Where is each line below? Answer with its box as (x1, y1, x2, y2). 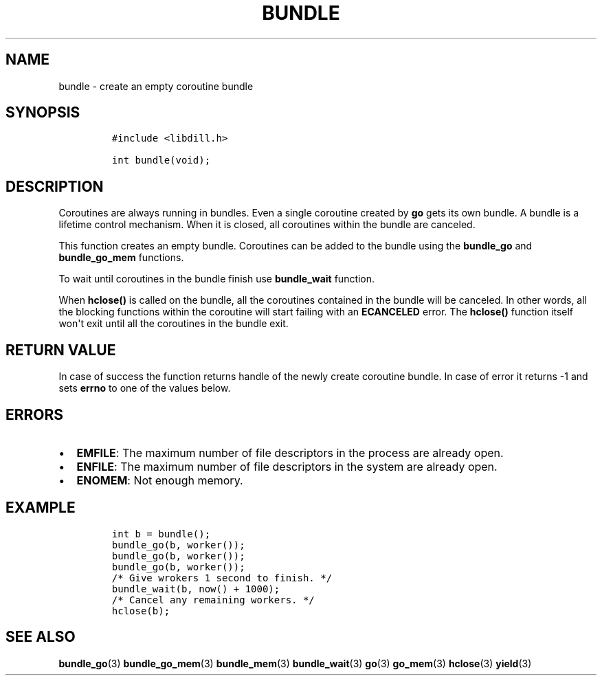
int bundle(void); (111, 155, 211, 166)
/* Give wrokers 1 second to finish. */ (111, 572, 333, 583)
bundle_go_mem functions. (58, 252, 184, 264)
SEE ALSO (5, 628, 76, 646)
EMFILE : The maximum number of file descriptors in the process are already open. (76, 445, 504, 460)
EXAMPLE (5, 499, 76, 517)
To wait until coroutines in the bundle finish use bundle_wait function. (58, 273, 375, 285)
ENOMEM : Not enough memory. (76, 473, 243, 487)
